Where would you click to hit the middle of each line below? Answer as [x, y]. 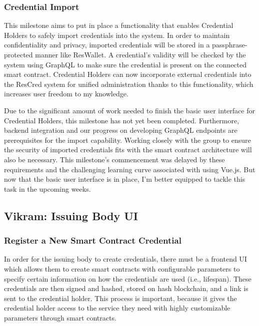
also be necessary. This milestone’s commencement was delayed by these [114, 159]
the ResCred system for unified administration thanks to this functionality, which [129, 84]
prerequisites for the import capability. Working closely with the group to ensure [127, 140]
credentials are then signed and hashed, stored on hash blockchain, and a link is [126, 288]
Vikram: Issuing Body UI [71, 215]
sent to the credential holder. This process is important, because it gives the [120, 298]
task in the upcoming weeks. [47, 188]
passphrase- [230, 45]
